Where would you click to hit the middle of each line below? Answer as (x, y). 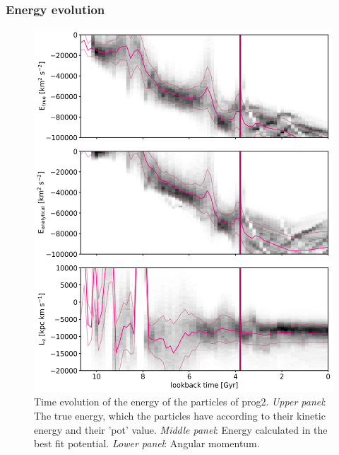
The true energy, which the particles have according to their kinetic (180, 415)
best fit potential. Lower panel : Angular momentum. (147, 443)
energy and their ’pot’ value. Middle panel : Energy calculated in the (181, 429)
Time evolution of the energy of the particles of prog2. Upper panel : (180, 402)
